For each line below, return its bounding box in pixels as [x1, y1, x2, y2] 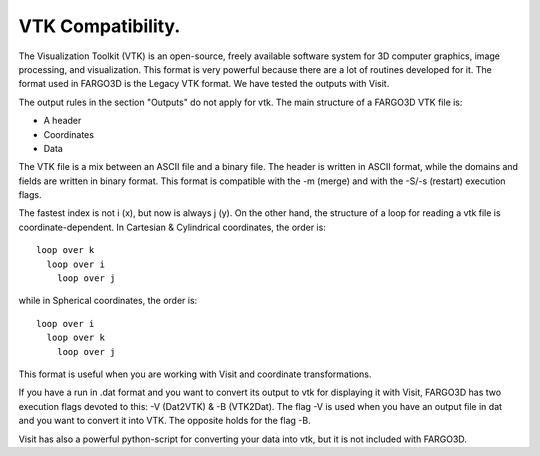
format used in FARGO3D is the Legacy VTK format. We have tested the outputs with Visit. [18, 78, 390, 90]
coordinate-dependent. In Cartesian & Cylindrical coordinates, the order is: [18, 221, 327, 233]
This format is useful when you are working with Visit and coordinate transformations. [18, 368, 372, 380]
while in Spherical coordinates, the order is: [18, 295, 198, 307]
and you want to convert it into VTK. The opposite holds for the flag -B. [18, 415, 311, 427]
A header [43, 115, 82, 127]
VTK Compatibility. [18, 15, 181, 37]
